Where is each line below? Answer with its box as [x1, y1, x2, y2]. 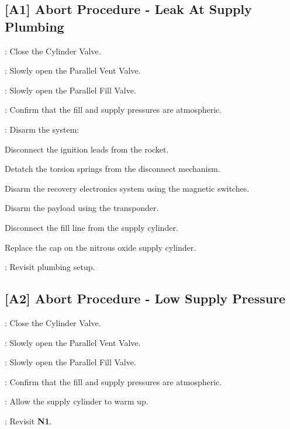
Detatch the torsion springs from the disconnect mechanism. [5, 162, 220, 175]
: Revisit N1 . [5, 414, 52, 427]
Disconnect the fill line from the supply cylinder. [5, 221, 178, 233]
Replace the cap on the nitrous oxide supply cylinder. [5, 241, 196, 253]
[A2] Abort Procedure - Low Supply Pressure [5, 289, 286, 307]
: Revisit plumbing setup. [5, 261, 95, 273]
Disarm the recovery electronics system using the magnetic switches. [5, 182, 250, 194]
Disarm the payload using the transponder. [5, 202, 159, 214]
